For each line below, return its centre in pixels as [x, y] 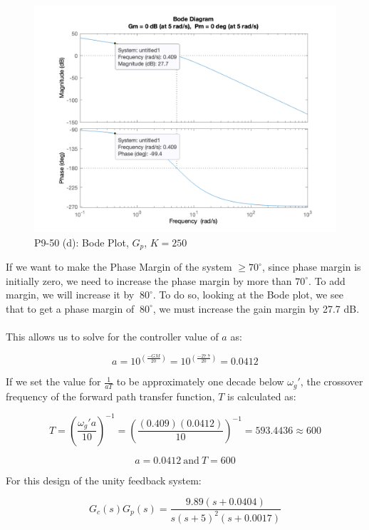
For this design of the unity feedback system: [104, 480]
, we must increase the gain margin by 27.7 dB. [256, 308]
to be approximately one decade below [200, 381]
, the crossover [332, 381]
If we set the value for [53, 381]
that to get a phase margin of [70, 308]
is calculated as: [262, 396]
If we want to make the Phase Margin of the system [119, 267]
